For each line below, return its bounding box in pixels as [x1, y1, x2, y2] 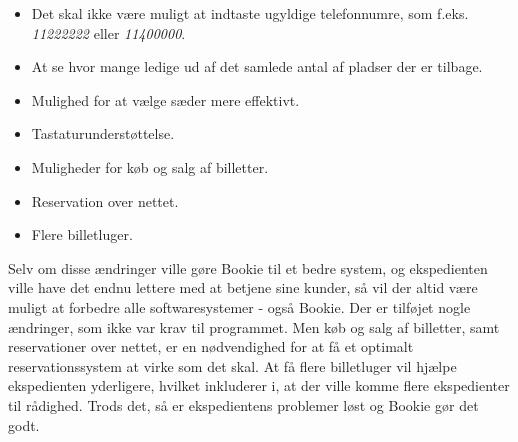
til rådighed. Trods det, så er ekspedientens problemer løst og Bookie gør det [8, 394, 479, 415]
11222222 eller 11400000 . [31, 22, 186, 43]
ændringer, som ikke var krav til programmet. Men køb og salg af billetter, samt [8, 316, 500, 337]
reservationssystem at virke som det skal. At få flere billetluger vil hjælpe [8, 355, 457, 376]
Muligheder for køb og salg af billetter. [31, 156, 269, 177]
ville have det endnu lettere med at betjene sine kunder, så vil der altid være [8, 277, 478, 298]
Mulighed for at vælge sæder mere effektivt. [31, 89, 300, 110]
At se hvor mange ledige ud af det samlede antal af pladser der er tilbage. [31, 56, 483, 77]
